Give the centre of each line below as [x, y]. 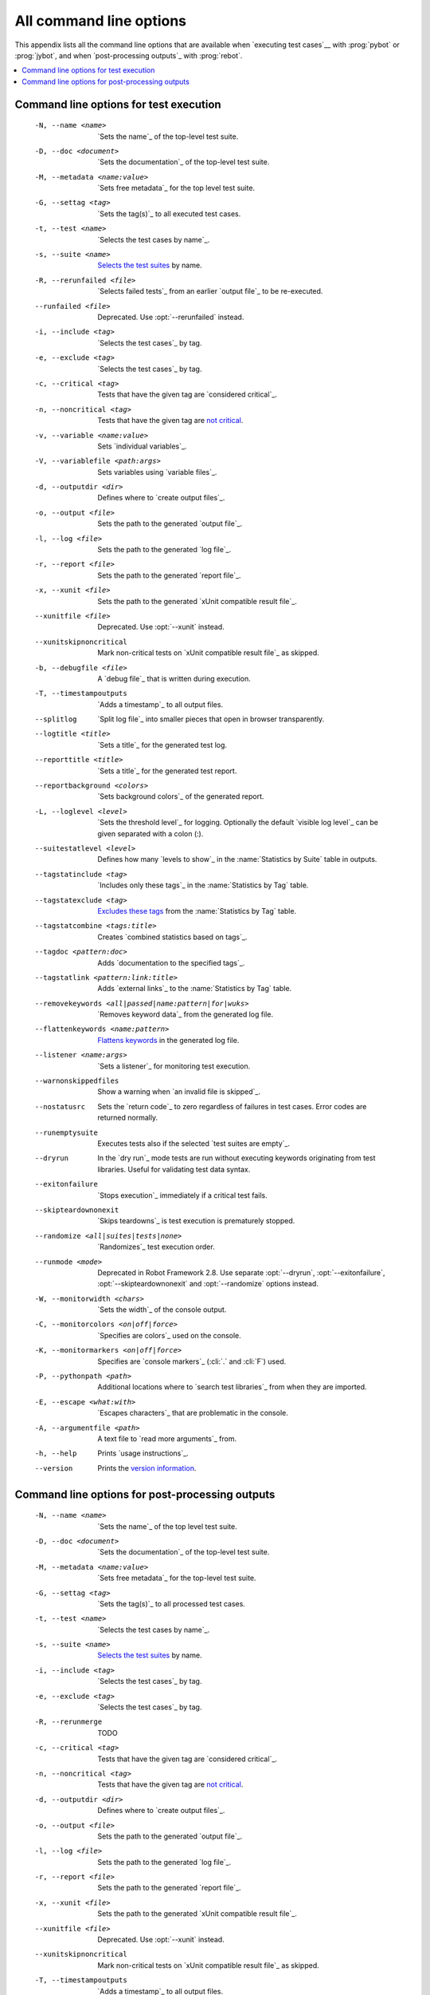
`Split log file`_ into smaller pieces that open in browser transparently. [211, 719]
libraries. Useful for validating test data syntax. [174, 1169]
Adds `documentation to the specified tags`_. [171, 962]
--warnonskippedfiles [77, 1081]
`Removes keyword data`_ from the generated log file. [186, 1014]
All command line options [101, 21]
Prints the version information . [147, 1468]
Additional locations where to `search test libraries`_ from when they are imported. [232, 1387]
